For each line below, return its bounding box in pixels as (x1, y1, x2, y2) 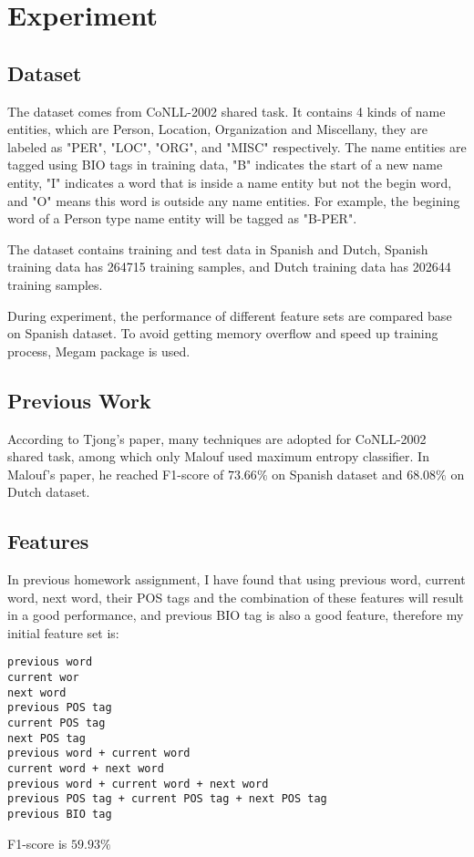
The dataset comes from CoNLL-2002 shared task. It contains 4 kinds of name (7, 101, 446, 120)
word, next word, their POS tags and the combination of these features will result (7, 587, 464, 606)
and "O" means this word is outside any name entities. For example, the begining (7, 191, 460, 210)
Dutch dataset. (7, 482, 90, 501)
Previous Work (7, 386, 151, 414)
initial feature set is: (7, 623, 119, 642)
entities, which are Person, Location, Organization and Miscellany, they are (7, 119, 428, 139)
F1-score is (7, 833, 67, 852)
